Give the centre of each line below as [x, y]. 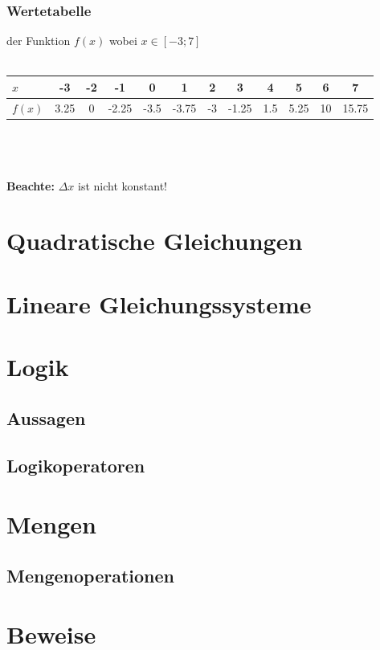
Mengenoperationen [90, 575]
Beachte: [31, 185]
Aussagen [46, 417]
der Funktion [39, 41]
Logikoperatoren [76, 465]
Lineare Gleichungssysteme [159, 303]
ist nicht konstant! [122, 185]
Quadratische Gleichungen [155, 241]
